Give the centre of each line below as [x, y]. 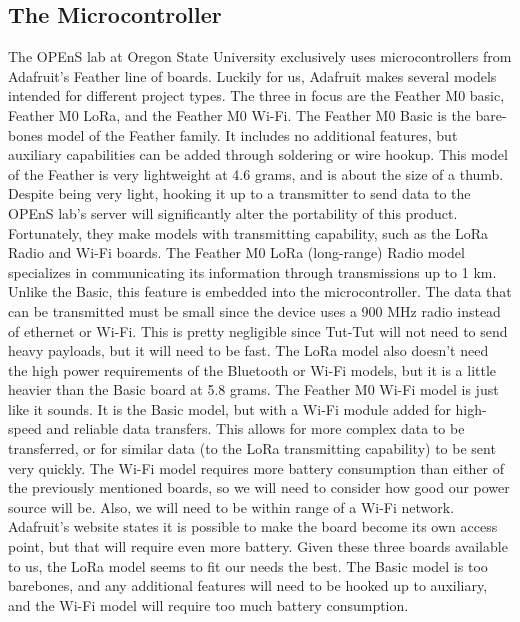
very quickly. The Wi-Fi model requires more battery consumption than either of [256, 467]
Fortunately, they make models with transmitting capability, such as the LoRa [248, 232]
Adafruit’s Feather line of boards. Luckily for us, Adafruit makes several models [252, 75]
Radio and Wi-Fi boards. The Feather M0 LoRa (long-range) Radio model [236, 252]
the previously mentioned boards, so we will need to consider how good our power [259, 487]
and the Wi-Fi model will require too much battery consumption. [208, 604]
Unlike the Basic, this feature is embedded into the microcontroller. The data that [260, 291]
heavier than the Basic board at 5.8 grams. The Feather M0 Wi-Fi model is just [253, 389]
